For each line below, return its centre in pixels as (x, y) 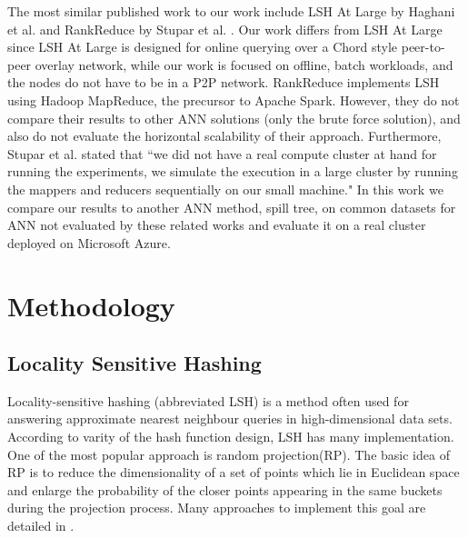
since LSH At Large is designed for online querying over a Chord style (203, 47)
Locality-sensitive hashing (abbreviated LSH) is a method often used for (208, 400)
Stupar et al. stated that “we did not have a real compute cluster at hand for (222, 153)
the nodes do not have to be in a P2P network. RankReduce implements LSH (224, 82)
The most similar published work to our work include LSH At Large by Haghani (231, 11)
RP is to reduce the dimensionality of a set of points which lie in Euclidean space (234, 472)
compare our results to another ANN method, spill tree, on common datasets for (232, 207)
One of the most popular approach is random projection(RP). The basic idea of (229, 454)
